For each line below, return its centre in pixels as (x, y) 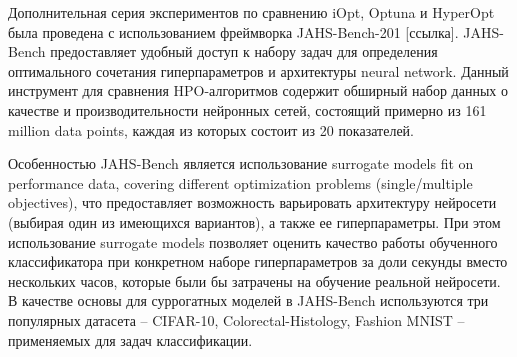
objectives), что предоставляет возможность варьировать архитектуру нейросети (252, 202)
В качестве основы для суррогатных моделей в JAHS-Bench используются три (248, 300)
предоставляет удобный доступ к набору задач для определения (244, 51)
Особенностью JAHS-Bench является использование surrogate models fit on (241, 163)
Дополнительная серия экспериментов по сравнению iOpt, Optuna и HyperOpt (251, 12)
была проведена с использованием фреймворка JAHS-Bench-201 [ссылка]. (233, 31)
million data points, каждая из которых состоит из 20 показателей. (211, 129)
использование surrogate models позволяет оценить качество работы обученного (253, 241)
